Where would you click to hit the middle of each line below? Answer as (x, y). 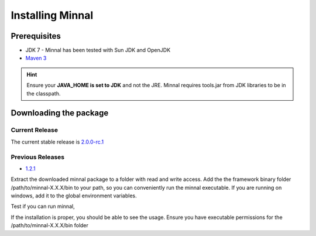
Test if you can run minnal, (43, 206)
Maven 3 (36, 58)
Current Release (35, 130)
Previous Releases (38, 157)
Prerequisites (36, 36)
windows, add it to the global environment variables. (74, 196)
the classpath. (44, 93)
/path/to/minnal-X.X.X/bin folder (50, 225)
